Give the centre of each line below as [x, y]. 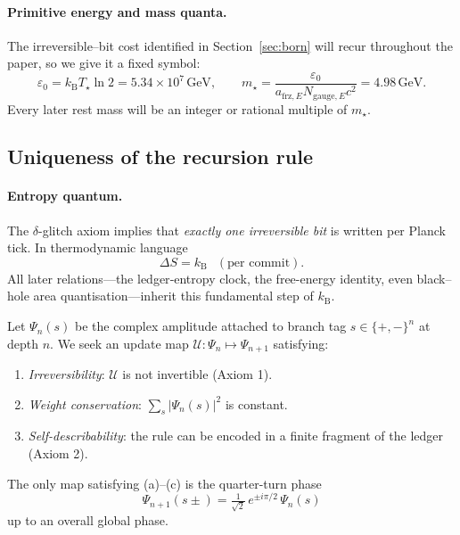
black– [434, 278]
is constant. [256, 403]
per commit [259, 263]
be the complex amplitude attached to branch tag [211, 326]
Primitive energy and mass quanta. [117, 11]
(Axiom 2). [58, 453]
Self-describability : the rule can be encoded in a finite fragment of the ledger [235, 436]
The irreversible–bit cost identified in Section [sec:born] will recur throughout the [230, 45]
